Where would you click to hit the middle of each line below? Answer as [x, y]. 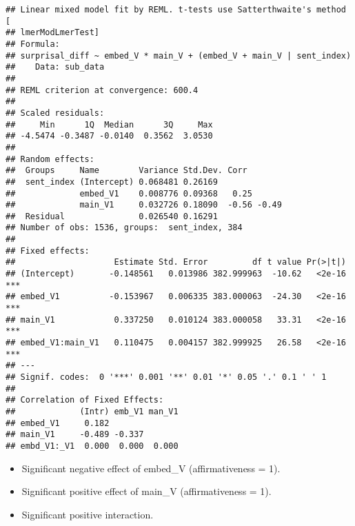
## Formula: [33, 44]
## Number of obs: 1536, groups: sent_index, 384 [124, 228]
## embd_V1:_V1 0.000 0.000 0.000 [92, 446]
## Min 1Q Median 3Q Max [109, 124]
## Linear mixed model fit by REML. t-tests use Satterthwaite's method [176, 10]
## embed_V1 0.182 [58, 423]
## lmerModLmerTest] [53, 33]
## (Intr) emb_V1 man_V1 [92, 411]
